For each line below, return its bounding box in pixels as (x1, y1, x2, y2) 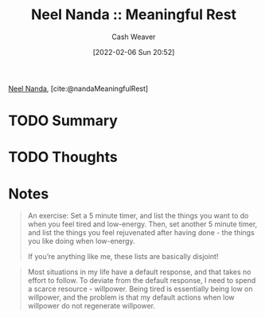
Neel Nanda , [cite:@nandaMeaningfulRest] (8, 84, 149, 93)
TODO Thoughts (8, 148, 118, 167)
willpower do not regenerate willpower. (27, 301, 155, 311)
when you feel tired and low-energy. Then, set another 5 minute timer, (27, 219, 258, 229)
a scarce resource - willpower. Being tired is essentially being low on (27, 285, 253, 294)
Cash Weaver (111, 32, 156, 41)
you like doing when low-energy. (27, 237, 135, 246)
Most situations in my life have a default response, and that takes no (27, 267, 251, 277)
